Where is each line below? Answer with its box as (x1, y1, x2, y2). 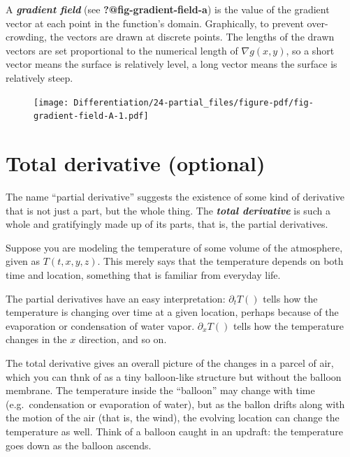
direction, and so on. (78, 332, 167, 347)
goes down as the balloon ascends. (6, 437, 152, 452)
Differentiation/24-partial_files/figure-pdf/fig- (73, 97, 314, 108)
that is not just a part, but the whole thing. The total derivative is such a (6, 203, 330, 217)
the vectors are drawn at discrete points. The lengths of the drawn (50, 29, 335, 44)
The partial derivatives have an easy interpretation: (6, 291, 226, 305)
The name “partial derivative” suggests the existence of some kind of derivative (6, 189, 345, 203)
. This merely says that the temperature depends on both (97, 254, 344, 268)
